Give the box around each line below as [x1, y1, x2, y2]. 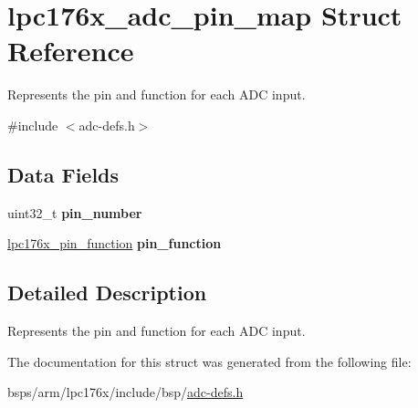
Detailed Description [7, 278, 207, 307]
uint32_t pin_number [7, 203, 142, 222]
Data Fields [7, 160, 120, 188]
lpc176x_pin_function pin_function [7, 234, 222, 253]
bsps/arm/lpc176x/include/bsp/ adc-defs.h [7, 382, 244, 402]
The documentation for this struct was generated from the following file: [7, 351, 412, 371]
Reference [7, 32, 134, 69]
